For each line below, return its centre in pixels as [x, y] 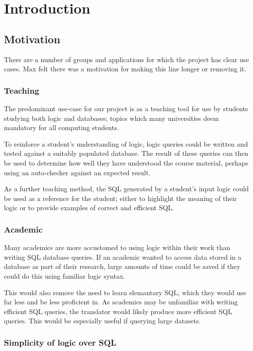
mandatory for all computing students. [62, 127]
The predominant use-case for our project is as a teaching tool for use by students [126, 108]
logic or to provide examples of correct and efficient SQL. [89, 208]
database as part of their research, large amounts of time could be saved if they [122, 266]
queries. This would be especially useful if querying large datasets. [102, 321]
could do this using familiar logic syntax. [65, 276]
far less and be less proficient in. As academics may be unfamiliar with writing [121, 302]
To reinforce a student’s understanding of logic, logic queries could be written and [126, 143]
